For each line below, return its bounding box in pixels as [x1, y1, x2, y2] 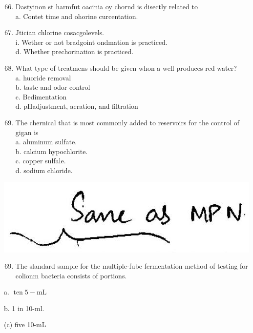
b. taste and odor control [15, 82, 90, 92]
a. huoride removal [15, 72, 71, 82]
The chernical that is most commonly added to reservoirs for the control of [15, 117, 240, 127]
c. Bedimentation [15, 91, 67, 101]
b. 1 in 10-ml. [4, 303, 44, 313]
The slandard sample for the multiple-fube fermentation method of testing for [15, 261, 248, 271]
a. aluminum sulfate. [15, 137, 77, 147]
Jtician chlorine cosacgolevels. [15, 27, 104, 38]
